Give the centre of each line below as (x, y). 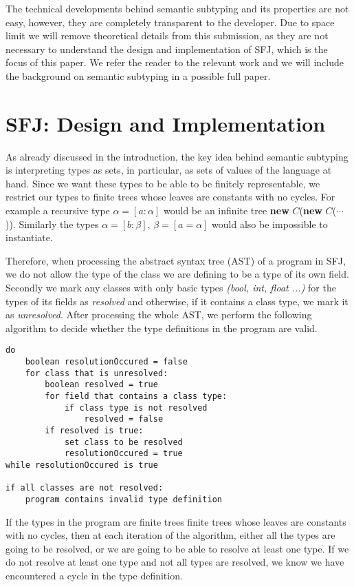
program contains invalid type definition (123, 499)
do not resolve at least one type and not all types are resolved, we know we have (175, 562)
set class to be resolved (123, 442)
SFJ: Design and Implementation (166, 123)
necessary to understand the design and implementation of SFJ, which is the (167, 49)
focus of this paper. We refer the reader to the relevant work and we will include (175, 62)
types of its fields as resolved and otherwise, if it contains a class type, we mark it (177, 301)
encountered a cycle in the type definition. (94, 575)
